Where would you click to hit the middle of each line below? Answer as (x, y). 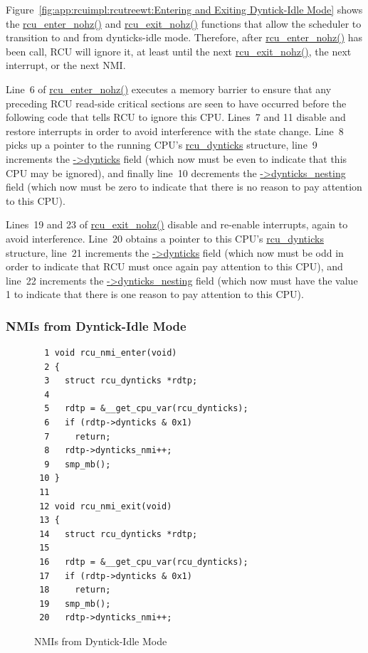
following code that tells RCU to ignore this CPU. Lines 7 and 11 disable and (176, 117)
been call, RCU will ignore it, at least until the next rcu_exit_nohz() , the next (179, 51)
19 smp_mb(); (75, 604)
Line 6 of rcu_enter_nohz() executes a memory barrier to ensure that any (169, 89)
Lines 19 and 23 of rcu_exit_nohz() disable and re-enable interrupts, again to (177, 224)
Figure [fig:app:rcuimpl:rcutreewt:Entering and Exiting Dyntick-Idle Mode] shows (184, 9)
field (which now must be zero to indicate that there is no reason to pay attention (184, 187)
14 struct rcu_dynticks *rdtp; (119, 534)
